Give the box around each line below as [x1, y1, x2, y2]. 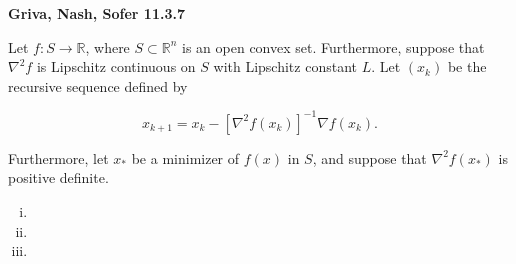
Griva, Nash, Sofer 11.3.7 [8, 3, 185, 23]
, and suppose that [312, 147, 427, 168]
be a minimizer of [131, 147, 240, 168]
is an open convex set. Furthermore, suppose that [182, 36, 485, 57]
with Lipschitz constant [213, 56, 357, 77]
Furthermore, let [8, 147, 109, 168]
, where [85, 36, 130, 57]
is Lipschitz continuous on [36, 56, 196, 77]
